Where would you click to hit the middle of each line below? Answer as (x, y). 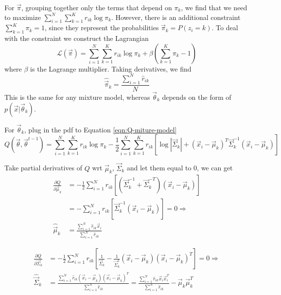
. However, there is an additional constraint (176, 17)
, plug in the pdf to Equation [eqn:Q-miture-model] (100, 129)
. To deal (225, 28)
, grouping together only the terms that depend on (97, 7)
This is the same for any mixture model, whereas (77, 97)
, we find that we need (214, 7)
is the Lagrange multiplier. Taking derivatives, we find (111, 68)
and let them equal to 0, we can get (180, 168)
